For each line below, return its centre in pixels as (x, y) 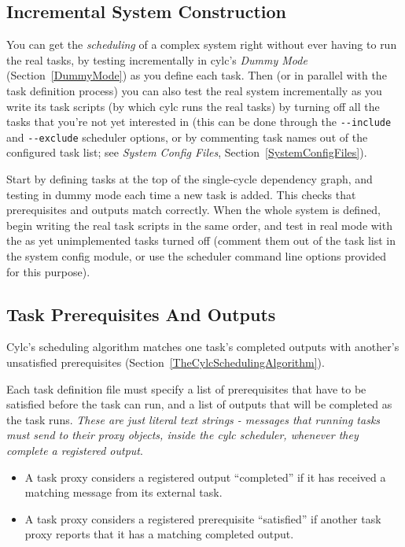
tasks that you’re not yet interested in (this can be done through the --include (199, 122)
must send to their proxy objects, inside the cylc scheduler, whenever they (182, 435)
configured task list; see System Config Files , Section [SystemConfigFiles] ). (187, 152)
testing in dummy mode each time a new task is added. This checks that (181, 194)
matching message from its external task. (123, 492)
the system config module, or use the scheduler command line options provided (197, 256)
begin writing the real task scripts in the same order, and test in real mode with (199, 225)
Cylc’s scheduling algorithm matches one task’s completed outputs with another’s (203, 347)
